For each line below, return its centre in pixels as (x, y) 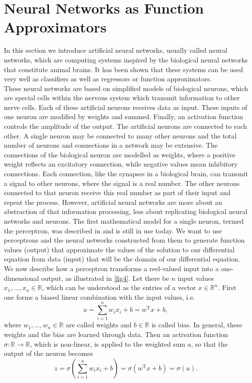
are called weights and (99, 325)
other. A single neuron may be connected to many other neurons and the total (120, 135)
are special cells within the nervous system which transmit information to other (122, 98)
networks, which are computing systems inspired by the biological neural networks (126, 59)
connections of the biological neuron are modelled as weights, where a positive (120, 154)
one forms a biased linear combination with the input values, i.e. (100, 297)
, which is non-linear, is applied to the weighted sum (108, 344)
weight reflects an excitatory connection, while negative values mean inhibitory (121, 164)
